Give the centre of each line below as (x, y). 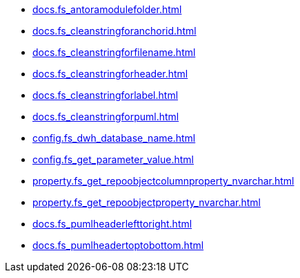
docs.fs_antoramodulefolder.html (107, 9)
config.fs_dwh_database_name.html (114, 138)
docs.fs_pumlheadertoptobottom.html (118, 245)
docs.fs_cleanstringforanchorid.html (114, 31)
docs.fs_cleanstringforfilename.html (114, 52)
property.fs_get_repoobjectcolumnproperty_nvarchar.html (163, 181)
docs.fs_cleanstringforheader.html (110, 74)
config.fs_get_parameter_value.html (113, 159)
